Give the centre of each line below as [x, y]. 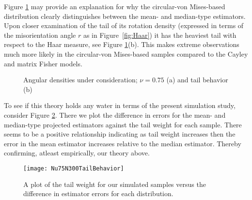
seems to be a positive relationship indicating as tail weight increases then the [120, 134]
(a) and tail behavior [197, 80]
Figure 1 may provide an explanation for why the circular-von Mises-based [115, 6]
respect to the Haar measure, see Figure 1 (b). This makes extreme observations [122, 44]
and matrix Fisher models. [43, 63]
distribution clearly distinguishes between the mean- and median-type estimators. [125, 16]
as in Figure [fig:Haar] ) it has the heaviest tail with [160, 35]
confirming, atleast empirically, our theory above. [77, 153]
